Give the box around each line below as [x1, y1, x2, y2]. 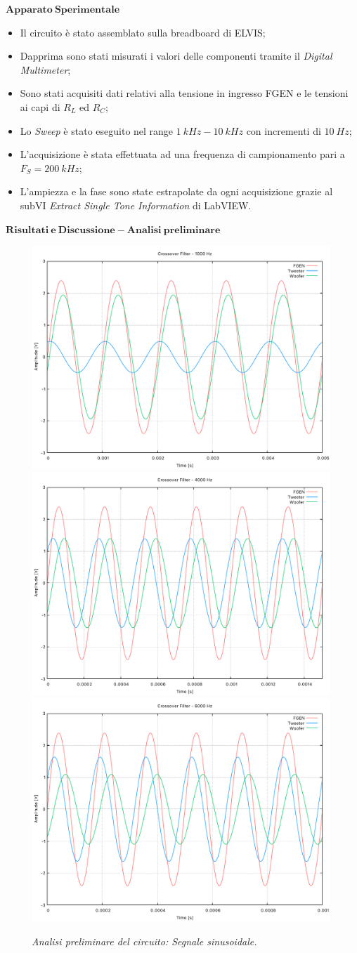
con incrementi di [246, 123, 321, 138]
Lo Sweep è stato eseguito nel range [20, 123, 174, 138]
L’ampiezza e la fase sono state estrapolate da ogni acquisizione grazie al [20, 184, 333, 199]
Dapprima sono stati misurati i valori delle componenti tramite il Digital [20, 48, 332, 63]
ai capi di [20, 99, 60, 114]
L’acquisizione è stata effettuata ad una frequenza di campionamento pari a [20, 147, 345, 162]
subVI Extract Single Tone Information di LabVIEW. [20, 197, 252, 212]
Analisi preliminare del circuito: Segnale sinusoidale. [32, 933, 257, 948]
